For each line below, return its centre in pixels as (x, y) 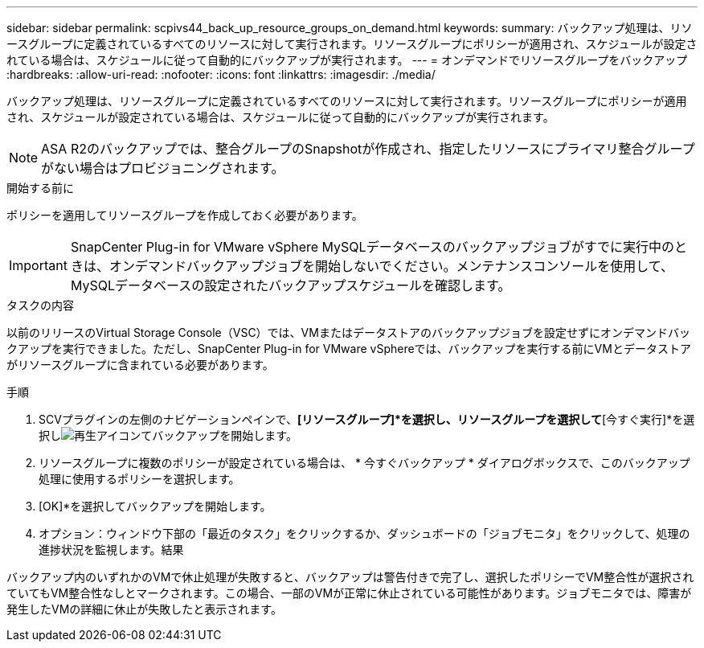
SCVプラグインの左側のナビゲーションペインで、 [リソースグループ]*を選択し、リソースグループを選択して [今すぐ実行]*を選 (367, 419)
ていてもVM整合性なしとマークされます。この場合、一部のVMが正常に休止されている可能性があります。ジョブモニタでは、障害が (349, 593)
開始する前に (40, 188)
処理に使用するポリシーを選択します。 (139, 479)
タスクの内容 (40, 305)
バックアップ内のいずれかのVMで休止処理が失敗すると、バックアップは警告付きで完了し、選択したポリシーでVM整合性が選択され (350, 577)
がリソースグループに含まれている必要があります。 (140, 365)
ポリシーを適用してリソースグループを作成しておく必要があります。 (185, 215)
